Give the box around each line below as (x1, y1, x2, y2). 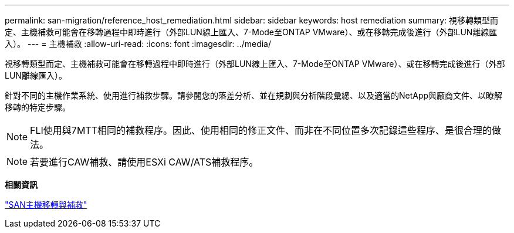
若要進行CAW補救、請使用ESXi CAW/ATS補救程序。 (30, 156, 259, 168)
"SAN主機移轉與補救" (5, 200, 87, 210)
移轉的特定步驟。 (5, 102, 70, 112)
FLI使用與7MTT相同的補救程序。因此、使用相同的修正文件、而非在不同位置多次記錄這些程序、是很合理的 (30, 124, 492, 136)
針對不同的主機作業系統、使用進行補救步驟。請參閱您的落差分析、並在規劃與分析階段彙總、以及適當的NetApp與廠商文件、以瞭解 (5, 90, 503, 100)
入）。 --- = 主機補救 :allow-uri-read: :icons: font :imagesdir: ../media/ (5, 39, 272, 49)
